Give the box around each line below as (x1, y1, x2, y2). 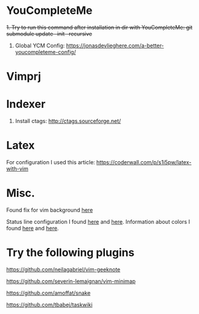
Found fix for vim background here (6, 206, 93, 213)
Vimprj (6, 70, 41, 84)
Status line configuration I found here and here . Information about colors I (6, 218, 190, 225)
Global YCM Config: (15, 42, 65, 49)
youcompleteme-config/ (15, 48, 76, 55)
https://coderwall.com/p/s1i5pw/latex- (96, 159, 192, 165)
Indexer (6, 98, 46, 111)
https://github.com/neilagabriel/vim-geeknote (6, 266, 121, 273)
